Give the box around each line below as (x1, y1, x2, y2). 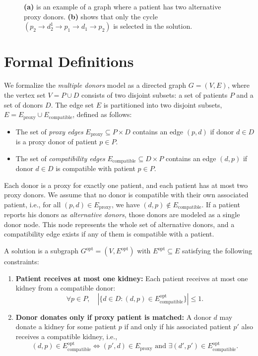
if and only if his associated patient (124, 321, 231, 332)
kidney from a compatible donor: (15, 283, 116, 293)
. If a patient (201, 199, 240, 209)
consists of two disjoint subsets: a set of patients (81, 89, 228, 100)
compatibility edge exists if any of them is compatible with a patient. (4, 229, 214, 239)
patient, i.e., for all (4, 199, 61, 209)
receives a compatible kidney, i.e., (15, 331, 118, 342)
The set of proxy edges (15, 126, 83, 136)
